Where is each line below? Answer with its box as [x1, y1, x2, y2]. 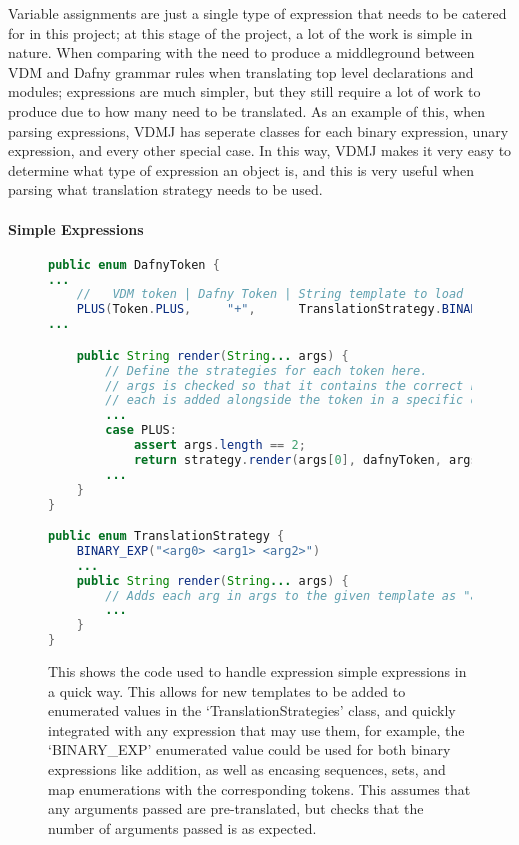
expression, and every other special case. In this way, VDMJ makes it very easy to [8, 140, 512, 161]
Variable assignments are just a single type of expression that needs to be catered [8, 3, 507, 23]
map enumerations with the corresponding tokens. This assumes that [48, 778, 471, 799]
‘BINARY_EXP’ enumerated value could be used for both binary [48, 739, 451, 760]
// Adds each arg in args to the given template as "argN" [105, 588, 507, 603]
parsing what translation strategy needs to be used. [8, 179, 323, 200]
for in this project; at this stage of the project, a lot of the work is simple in [8, 22, 473, 43]
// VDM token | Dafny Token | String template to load [76, 287, 464, 302]
